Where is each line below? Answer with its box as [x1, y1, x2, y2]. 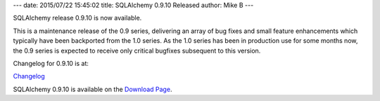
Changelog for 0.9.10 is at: [13, 59, 89, 67]
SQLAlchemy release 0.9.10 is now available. [13, 14, 142, 22]
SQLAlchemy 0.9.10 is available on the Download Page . [13, 85, 172, 93]
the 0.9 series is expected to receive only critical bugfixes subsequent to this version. [13, 46, 261, 55]
